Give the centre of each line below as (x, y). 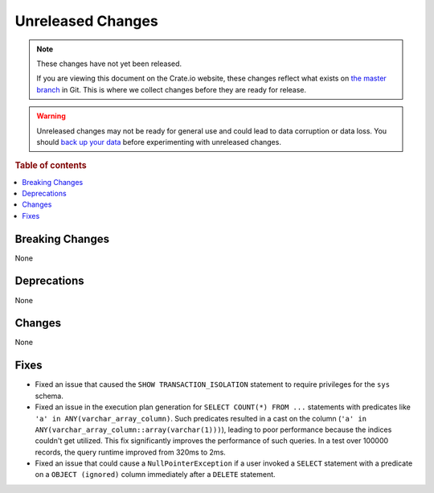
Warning (51, 116)
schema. (49, 396)
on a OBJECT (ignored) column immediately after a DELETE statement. (156, 475)
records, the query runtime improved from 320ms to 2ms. (131, 452)
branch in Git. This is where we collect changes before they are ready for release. (172, 89)
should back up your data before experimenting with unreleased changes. (159, 142)
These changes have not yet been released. (109, 64)
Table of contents (51, 166)
